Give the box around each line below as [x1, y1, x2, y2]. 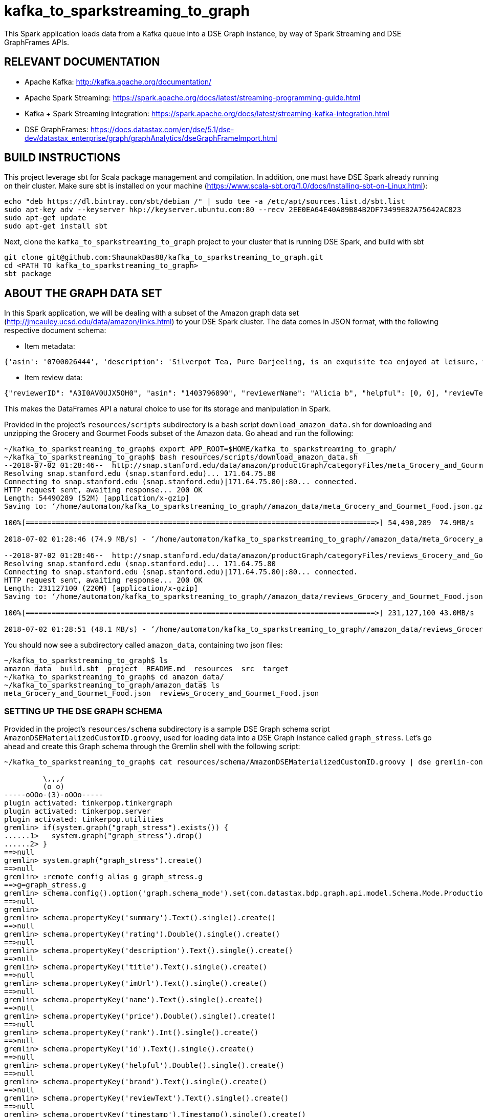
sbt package [4, 270, 52, 278]
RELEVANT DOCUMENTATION [4, 55, 160, 69]
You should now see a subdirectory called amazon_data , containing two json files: [4, 640, 283, 650]
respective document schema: [4, 326, 106, 335]
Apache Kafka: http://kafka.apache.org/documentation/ [25, 77, 212, 86]
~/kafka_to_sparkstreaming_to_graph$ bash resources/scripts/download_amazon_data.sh [4, 453, 358, 462]
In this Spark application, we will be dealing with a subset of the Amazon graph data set [4, 308, 299, 318]
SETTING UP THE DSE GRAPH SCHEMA [4, 706, 163, 716]
